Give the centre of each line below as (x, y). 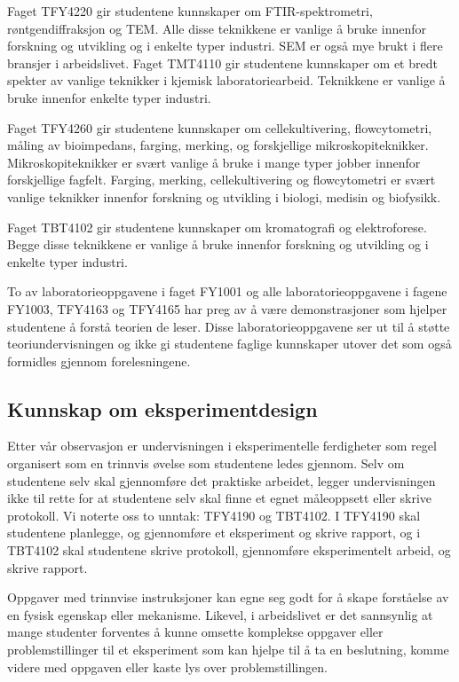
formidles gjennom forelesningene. (99, 361)
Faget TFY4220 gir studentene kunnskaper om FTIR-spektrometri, (190, 11)
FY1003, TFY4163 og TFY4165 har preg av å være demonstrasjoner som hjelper (227, 308)
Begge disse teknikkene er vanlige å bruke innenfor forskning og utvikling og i (218, 244)
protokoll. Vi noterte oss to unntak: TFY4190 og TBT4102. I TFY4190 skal (214, 515)
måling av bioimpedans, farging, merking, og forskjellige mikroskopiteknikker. (218, 145)
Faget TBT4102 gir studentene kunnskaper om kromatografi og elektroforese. (217, 227)
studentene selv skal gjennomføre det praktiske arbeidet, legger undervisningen (222, 480)
